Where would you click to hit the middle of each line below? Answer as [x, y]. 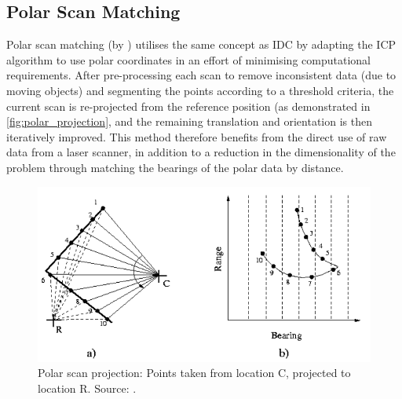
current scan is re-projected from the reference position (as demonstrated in [188, 106]
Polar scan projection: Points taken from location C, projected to [194, 373]
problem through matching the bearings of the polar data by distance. [175, 167]
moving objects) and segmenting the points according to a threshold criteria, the [200, 90]
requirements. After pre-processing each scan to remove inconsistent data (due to [201, 75]
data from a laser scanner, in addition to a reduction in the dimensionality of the [201, 152]
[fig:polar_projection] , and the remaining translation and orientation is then [189, 121]
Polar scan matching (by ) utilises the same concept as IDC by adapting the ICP [201, 44]
